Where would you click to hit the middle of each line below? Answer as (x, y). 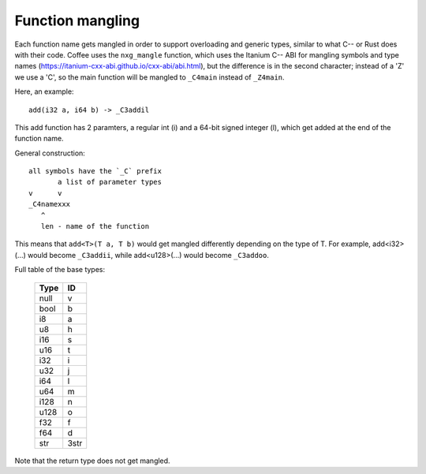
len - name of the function (95, 226)
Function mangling (77, 21)
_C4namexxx (50, 204)
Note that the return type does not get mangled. (92, 461)
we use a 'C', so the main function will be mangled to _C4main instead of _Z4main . (149, 77)
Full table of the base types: (60, 270)
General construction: (50, 153)
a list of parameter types (110, 182)
